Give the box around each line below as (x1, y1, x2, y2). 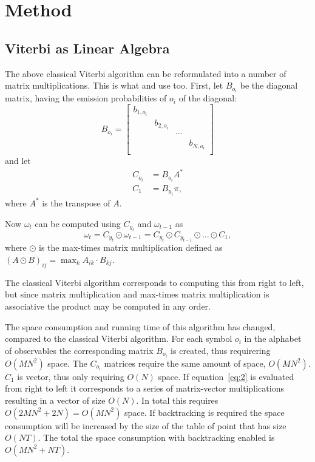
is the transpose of (42, 196, 110, 209)
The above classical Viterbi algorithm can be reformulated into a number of (5, 67, 286, 80)
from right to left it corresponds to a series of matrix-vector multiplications (5, 382, 284, 395)
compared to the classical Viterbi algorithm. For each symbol (5, 332, 232, 345)
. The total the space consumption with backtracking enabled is (38, 431, 275, 444)
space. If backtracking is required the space (124, 406, 285, 418)
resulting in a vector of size (5, 394, 106, 406)
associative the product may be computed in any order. (5, 299, 211, 312)
